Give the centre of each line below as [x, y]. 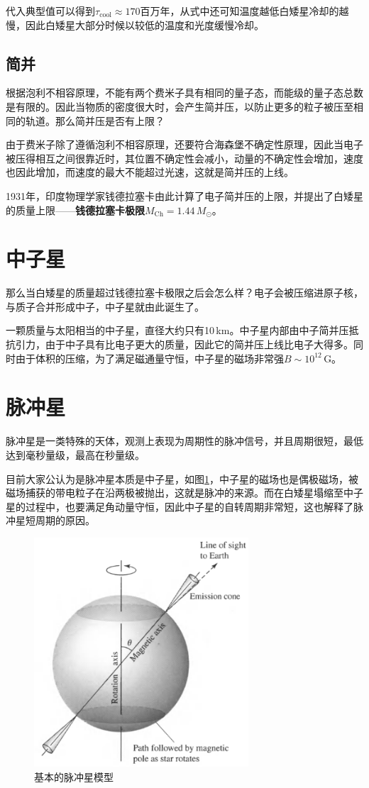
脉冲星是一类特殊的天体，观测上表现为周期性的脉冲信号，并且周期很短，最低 [184, 441]
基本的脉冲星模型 [74, 776]
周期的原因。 [65, 520]
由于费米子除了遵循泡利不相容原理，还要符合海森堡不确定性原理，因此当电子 [184, 144]
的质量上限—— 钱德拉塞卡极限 [75, 210]
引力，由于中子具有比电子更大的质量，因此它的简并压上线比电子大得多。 [184, 344]
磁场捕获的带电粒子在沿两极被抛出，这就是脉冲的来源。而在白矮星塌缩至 [175, 493]
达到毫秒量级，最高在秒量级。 [75, 454]
